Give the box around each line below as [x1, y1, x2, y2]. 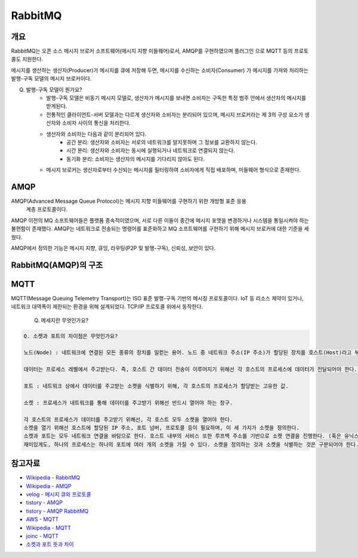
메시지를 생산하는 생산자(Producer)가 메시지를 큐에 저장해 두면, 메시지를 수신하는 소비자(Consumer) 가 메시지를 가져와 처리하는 [11, 66, 309, 74]
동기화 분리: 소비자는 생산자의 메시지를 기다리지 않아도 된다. [66, 155, 205, 162]
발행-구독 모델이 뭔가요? [26, 86, 83, 93]
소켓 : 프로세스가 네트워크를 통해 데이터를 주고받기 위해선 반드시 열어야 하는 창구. [23, 399, 233, 406]
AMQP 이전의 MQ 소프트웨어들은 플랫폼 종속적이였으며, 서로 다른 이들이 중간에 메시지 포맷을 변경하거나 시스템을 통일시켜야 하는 [11, 216, 310, 224]
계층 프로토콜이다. [26, 206, 68, 213]
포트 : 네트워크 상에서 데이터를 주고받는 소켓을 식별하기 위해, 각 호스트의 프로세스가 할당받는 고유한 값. [23, 383, 289, 390]
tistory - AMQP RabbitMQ [26, 507, 89, 514]
